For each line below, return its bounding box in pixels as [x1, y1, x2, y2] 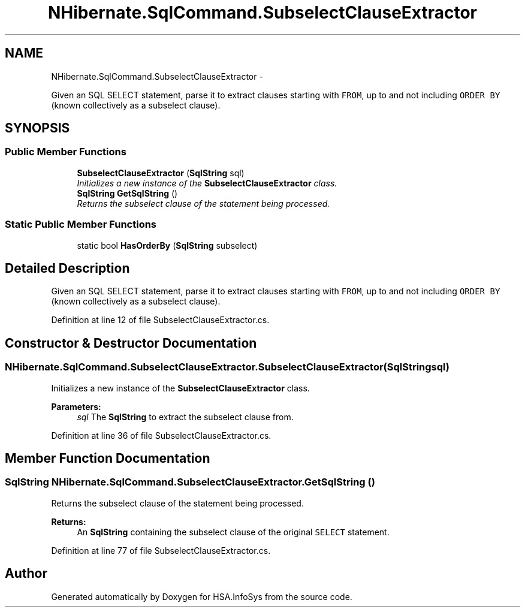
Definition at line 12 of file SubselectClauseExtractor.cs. [51, 315, 270, 325]
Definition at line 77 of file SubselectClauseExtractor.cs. [51, 545, 271, 556]
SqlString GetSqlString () [77, 188, 178, 198]
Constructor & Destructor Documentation [5, 335, 257, 351]
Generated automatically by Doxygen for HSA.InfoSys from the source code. [51, 591, 352, 602]
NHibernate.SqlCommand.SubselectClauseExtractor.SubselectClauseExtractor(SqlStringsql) [5, 361, 449, 373]
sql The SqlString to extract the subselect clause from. [77, 411, 294, 422]
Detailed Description [5, 260, 130, 276]
